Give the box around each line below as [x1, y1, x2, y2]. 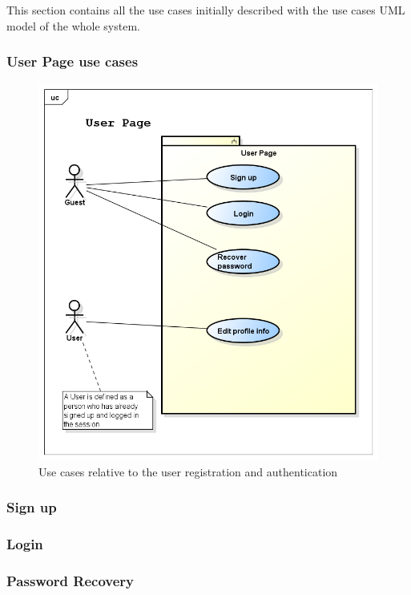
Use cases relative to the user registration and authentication [38, 463, 338, 480]
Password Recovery [6, 570, 134, 590]
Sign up [6, 497, 57, 517]
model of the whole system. [6, 17, 140, 34]
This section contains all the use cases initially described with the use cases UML [6, 2, 405, 18]
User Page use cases [6, 51, 139, 71]
